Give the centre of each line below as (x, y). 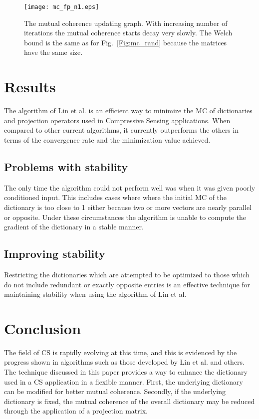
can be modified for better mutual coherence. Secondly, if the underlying (115, 391)
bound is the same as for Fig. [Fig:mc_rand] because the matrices (126, 42)
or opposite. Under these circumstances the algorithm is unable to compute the (125, 217)
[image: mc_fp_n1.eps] (62, 7)
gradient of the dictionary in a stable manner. (74, 227)
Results (30, 87)
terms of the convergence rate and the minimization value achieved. (107, 139)
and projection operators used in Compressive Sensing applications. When (117, 120)
